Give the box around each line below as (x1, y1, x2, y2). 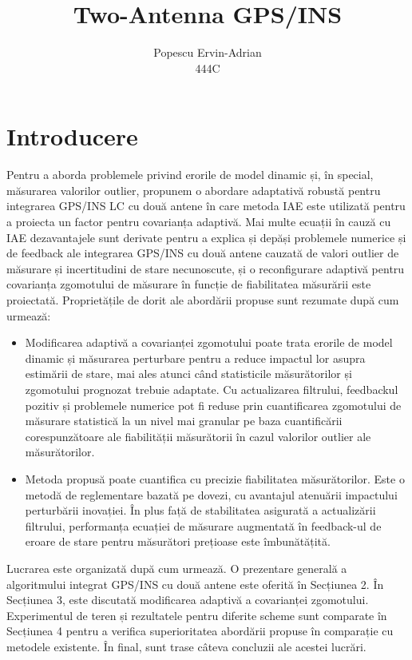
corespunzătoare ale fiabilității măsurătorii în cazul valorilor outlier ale (25, 427, 371, 444)
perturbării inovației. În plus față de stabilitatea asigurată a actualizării (25, 502, 376, 519)
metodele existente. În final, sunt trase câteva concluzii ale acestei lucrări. (6, 638, 366, 654)
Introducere (6, 120, 138, 153)
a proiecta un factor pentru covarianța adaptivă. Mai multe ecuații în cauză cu (6, 213, 391, 230)
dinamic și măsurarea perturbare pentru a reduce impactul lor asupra (25, 349, 366, 366)
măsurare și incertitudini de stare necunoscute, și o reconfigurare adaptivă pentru (6, 260, 405, 276)
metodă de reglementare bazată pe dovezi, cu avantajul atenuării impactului (25, 486, 398, 503)
